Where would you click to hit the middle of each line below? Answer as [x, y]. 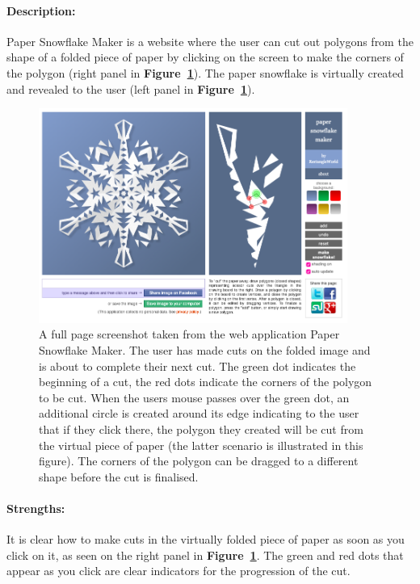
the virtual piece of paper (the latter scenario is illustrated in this [201, 445]
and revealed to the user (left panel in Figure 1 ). [131, 88]
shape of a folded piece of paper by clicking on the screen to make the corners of [205, 57]
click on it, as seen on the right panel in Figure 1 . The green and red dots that [205, 555]
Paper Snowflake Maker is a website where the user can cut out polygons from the [210, 41]
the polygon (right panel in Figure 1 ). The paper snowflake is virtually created [205, 72]
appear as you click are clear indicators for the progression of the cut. [178, 571]
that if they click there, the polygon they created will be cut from [201, 429]
